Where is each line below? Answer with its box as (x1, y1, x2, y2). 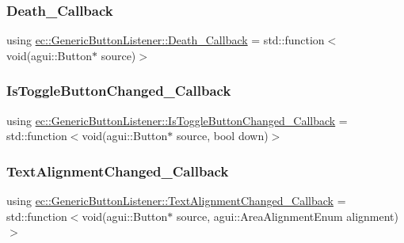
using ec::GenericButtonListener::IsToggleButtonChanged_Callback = (6, 112, 348, 128)
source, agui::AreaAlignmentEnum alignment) (177, 207, 399, 224)
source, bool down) (177, 127, 269, 144)
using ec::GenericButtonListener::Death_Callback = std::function (6, 32, 325, 48)
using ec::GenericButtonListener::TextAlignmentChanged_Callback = (6, 192, 346, 209)
